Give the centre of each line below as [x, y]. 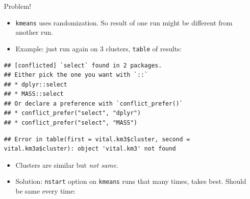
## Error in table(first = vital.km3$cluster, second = [97, 139]
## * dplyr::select [36, 84]
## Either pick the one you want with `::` [76, 75]
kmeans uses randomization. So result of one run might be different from [124, 22]
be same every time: [45, 191]
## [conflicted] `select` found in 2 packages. [83, 65]
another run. [34, 32]
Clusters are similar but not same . [67, 165]
